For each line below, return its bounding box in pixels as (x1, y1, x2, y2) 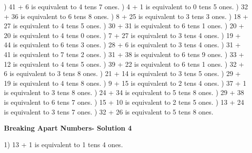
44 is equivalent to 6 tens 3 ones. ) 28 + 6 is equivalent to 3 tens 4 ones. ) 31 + (4, 39, 241, 50)
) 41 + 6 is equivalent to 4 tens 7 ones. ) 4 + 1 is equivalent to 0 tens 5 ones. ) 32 (4, 1, 248, 11)
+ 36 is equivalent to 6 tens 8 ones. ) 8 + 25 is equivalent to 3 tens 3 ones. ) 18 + (4, 11, 249, 21)
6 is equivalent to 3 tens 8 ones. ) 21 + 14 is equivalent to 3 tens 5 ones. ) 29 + (4, 68, 241, 78)
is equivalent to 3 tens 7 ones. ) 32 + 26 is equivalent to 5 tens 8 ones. (4, 106, 213, 116)
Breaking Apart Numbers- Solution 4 (4, 123, 132, 133)
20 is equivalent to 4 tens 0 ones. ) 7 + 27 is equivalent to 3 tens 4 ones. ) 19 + (4, 30, 241, 40)
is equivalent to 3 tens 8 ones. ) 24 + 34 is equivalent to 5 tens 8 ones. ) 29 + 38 (4, 87, 244, 97)
